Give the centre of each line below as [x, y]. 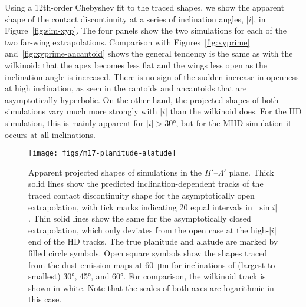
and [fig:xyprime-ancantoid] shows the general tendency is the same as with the [149, 53]
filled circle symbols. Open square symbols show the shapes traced [148, 252]
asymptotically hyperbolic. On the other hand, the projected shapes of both [142, 99]
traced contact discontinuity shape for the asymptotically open [142, 195]
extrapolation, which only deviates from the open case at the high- [149, 230]
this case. [45, 299]
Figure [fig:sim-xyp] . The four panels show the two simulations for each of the [146, 30]
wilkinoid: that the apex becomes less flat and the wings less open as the [136, 65]
